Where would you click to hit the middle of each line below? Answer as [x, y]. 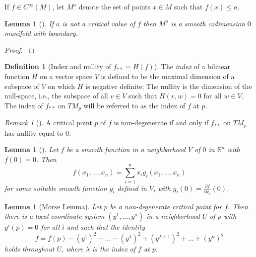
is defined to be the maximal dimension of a [168, 76]
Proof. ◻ [20, 49]
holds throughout [30, 249]
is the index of [114, 249]
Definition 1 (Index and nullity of [58, 66]
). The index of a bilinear [192, 66]
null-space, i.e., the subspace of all [56, 96]
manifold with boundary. [41, 33]
